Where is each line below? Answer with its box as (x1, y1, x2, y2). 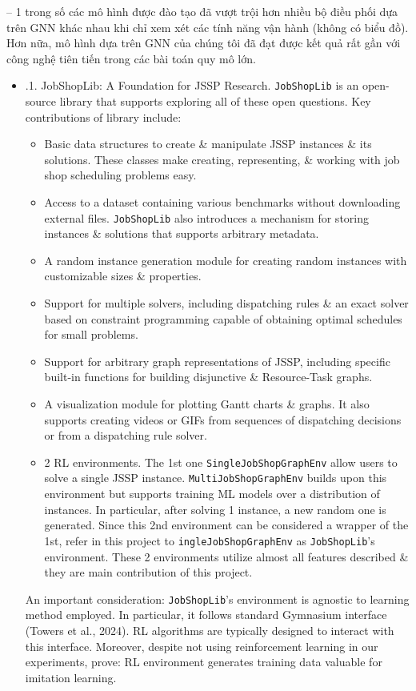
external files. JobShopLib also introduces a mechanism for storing (44, 209, 369, 226)
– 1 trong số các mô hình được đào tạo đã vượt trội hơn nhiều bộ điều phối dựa (6, 3, 398, 19)
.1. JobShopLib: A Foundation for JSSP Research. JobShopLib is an (25, 77, 359, 94)
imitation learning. (25, 669, 117, 685)
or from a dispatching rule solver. (44, 427, 207, 444)
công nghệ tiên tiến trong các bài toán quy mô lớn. (6, 50, 256, 66)
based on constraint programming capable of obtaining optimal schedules (44, 310, 402, 327)
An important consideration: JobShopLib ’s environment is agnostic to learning (25, 590, 410, 607)
